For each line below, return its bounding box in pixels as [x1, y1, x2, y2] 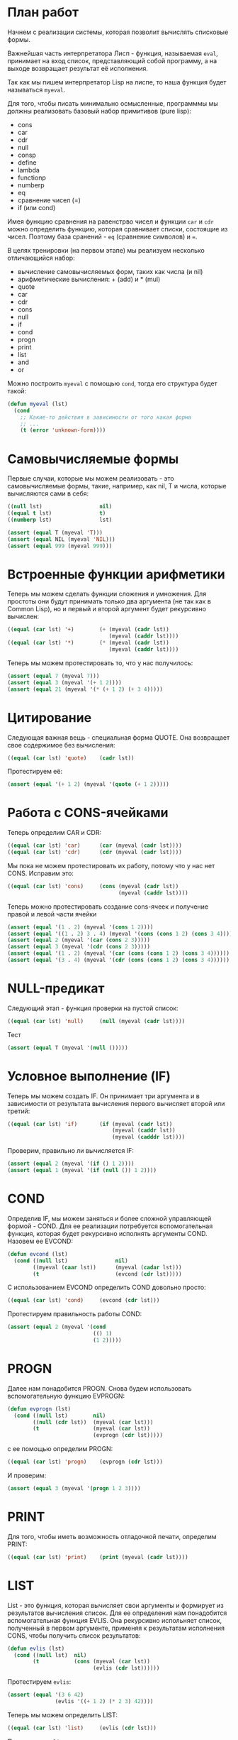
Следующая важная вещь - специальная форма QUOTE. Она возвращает [7, 733, 230, 742]
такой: [7, 386, 27, 395]
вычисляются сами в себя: [7, 489, 89, 498]
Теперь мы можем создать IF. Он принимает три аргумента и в [7, 1091, 200, 1100]
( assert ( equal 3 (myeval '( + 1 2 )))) [7, 679, 122, 686]
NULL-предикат [7, 980, 105, 997]
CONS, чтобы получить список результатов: [7, 1631, 141, 1640]
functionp [17, 173, 46, 182]
